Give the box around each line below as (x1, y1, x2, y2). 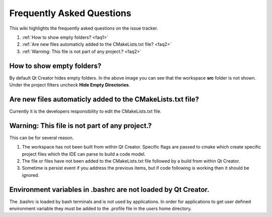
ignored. (22, 172, 40, 178)
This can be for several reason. (9, 134, 74, 140)
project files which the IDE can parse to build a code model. (22, 151, 146, 157)
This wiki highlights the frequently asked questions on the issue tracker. (9, 25, 158, 31)
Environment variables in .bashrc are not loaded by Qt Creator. (9, 185, 210, 194)
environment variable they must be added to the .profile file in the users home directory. (9, 205, 192, 211)
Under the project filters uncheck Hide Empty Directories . (9, 82, 130, 88)
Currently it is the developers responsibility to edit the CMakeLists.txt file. (9, 108, 162, 114)
